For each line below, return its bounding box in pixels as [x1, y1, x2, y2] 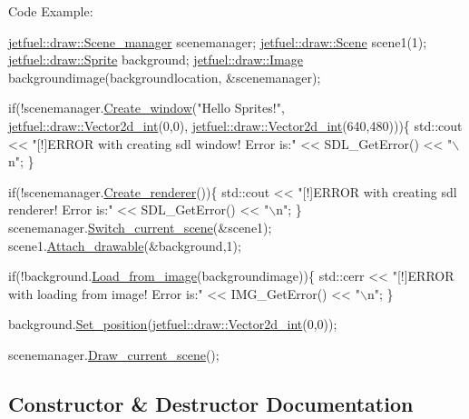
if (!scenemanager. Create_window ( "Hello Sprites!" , [8, 98, 285, 117]
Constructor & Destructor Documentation [8, 389, 414, 417]
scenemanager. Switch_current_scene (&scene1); [8, 217, 272, 236]
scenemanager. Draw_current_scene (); [8, 344, 220, 364]
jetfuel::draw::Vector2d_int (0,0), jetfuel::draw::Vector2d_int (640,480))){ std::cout [8, 115, 463, 135]
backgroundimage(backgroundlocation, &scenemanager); [8, 67, 321, 86]
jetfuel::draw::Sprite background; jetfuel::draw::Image [8, 50, 303, 69]
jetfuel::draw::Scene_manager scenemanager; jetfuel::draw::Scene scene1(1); [8, 32, 427, 51]
